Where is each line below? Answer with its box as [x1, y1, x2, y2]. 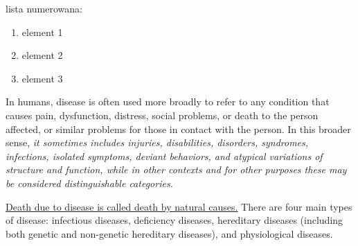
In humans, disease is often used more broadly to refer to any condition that [6, 94, 330, 109]
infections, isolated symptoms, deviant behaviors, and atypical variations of [6, 148, 323, 163]
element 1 [21, 24, 63, 39]
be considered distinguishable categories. [6, 175, 173, 190]
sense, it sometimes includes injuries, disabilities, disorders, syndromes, [6, 135, 309, 150]
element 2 [21, 48, 63, 62]
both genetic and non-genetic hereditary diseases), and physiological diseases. [6, 226, 333, 240]
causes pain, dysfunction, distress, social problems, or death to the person [6, 107, 319, 122]
